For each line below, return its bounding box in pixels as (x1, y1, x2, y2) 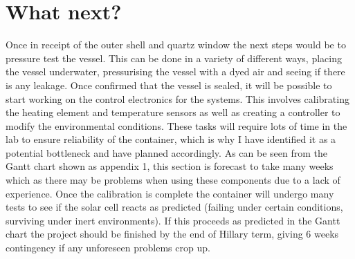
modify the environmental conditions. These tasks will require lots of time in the (6, 118, 347, 133)
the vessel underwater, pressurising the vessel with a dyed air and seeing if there (6, 64, 345, 79)
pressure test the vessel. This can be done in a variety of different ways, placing (6, 50, 342, 65)
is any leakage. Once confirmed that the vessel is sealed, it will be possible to (6, 77, 332, 92)
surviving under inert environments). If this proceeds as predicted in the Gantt (6, 213, 340, 227)
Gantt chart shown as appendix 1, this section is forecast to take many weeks (6, 159, 334, 173)
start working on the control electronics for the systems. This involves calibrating (6, 91, 349, 106)
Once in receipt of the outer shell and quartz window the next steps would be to (6, 37, 346, 52)
